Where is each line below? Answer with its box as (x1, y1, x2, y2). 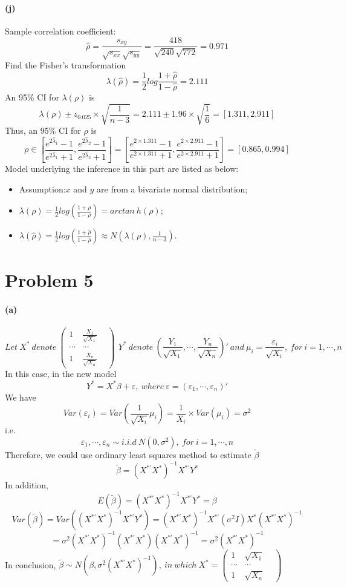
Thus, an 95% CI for (5, 124, 81, 137)
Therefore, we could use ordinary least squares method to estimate (5, 448, 251, 461)
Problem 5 (5, 267, 94, 292)
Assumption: (19, 182, 66, 195)
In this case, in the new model (5, 367, 117, 380)
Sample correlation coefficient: (5, 24, 116, 37)
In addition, (5, 479, 48, 491)
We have (5, 390, 36, 403)
